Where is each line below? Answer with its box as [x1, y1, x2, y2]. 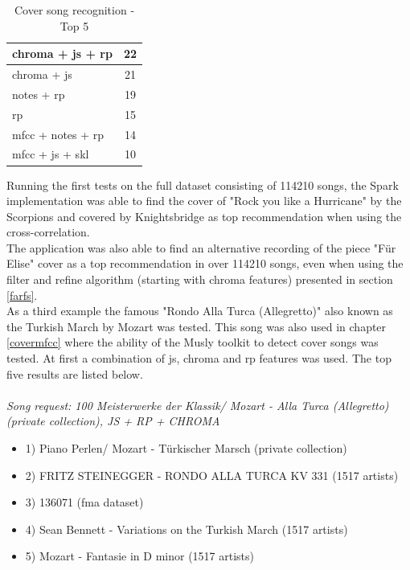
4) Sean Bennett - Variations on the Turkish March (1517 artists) [25, 520, 348, 537]
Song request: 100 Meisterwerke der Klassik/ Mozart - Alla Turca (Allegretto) [6, 396, 389, 413]
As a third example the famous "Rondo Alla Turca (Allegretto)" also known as [6, 302, 393, 319]
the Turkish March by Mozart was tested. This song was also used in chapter [6, 318, 387, 334]
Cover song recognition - [14, 2, 135, 18]
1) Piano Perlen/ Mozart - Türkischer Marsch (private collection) [25, 440, 347, 456]
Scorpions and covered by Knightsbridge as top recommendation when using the [6, 207, 402, 224]
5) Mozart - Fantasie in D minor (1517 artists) [25, 547, 255, 564]
